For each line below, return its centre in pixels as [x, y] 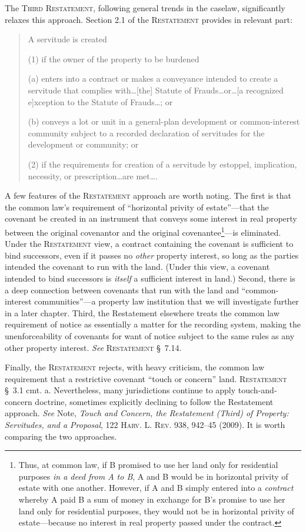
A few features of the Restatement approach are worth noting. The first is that [148, 195]
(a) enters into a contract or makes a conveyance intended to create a [153, 78]
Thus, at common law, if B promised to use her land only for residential [148, 465]
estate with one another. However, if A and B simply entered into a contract [156, 488]
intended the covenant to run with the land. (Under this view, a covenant [137, 267]
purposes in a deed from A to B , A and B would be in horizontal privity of [153, 476]
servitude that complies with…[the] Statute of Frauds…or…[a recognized [156, 90]
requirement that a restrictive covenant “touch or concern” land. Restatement [146, 378]
